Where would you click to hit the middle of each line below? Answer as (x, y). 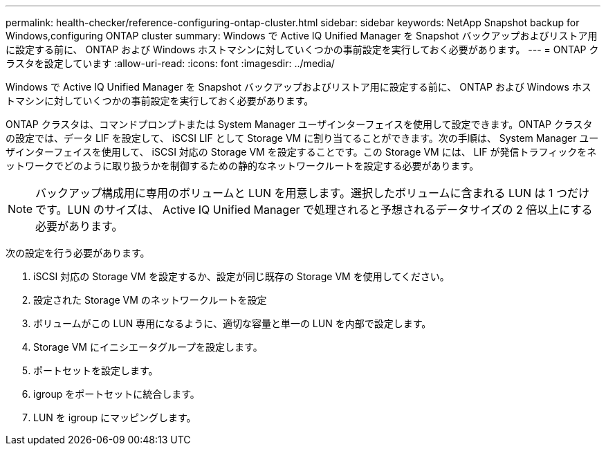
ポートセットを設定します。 (96, 370)
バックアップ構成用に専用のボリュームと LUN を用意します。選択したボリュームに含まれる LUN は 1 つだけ (313, 193)
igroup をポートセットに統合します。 (117, 394)
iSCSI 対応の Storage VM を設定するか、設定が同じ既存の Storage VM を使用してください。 (241, 276)
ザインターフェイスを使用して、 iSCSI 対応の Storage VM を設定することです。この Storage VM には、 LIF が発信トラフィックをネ (301, 152)
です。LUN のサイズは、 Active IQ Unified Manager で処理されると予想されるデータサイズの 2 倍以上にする (314, 210)
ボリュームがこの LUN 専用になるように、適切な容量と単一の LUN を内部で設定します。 (232, 323)
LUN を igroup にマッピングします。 (115, 417)
